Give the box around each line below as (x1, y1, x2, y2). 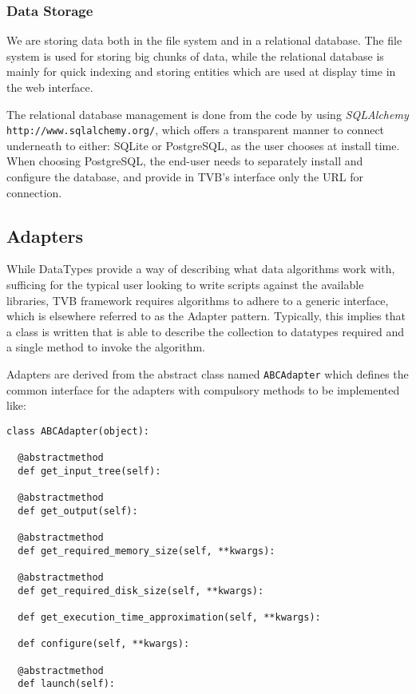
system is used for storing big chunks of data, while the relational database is (6, 47, 384, 64)
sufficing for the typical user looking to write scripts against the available (6, 276, 364, 293)
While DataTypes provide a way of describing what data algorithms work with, (6, 260, 395, 277)
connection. (6, 184, 62, 200)
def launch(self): (18, 678, 116, 690)
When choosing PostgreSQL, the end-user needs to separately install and (6, 153, 363, 169)
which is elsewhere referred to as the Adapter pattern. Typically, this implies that (6, 307, 406, 324)
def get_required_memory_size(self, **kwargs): (18, 545, 275, 557)
